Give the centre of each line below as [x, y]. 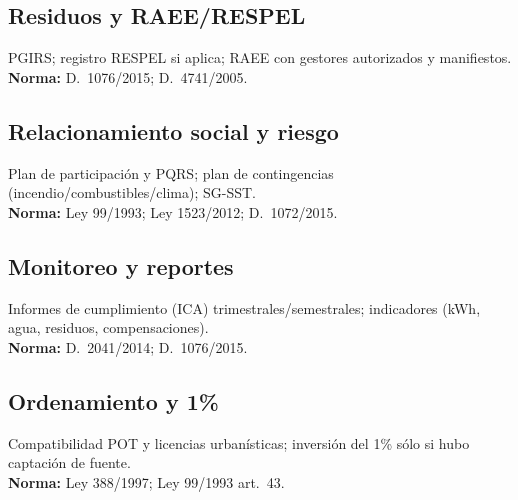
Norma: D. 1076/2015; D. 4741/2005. [128, 76]
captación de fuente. [69, 462]
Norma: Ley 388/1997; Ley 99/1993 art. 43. [146, 481]
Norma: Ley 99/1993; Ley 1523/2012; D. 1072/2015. [173, 211]
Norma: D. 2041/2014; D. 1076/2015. [128, 346]
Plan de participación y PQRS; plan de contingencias [171, 172]
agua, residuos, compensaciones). [108, 327]
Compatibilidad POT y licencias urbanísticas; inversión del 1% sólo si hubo [239, 442]
